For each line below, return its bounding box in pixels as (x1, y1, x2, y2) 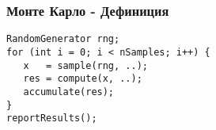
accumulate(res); (23, 86, 115, 97)
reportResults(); (6, 113, 97, 124)
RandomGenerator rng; (6, 33, 120, 45)
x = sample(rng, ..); (23, 59, 148, 71)
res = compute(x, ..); (23, 73, 142, 85)
